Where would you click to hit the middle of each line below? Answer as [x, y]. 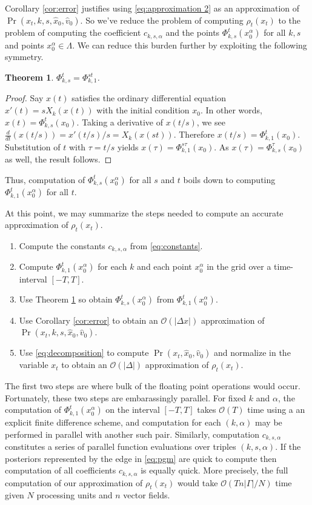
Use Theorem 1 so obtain [66, 299]
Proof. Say [24, 98]
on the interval [133, 410]
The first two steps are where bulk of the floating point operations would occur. [153, 386]
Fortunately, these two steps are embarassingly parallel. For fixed [126, 397]
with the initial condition [143, 110]
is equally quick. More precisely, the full [214, 470]
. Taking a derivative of [120, 122]
